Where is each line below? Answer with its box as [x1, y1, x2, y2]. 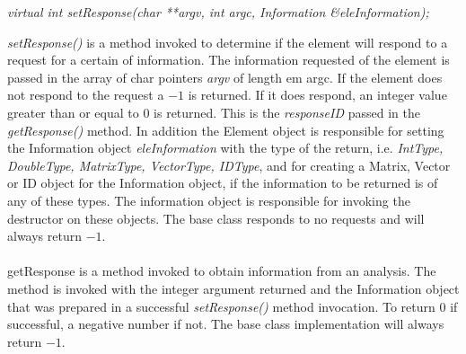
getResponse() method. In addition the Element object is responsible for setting [7, 120, 444, 139]
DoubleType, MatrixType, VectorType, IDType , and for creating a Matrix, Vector [7, 155, 451, 174]
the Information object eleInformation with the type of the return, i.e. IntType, [7, 138, 444, 157]
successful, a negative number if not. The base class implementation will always [7, 314, 444, 333]
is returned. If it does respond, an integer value [188, 85, 447, 104]
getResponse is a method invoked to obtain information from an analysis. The [7, 261, 436, 280]
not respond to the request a [7, 85, 164, 104]
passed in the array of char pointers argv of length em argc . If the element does [7, 67, 443, 86]
